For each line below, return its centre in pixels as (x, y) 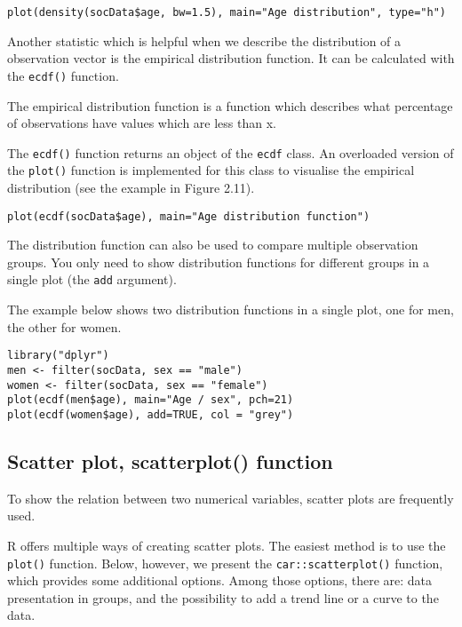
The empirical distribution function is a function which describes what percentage (230, 105)
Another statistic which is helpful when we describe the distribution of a (204, 40)
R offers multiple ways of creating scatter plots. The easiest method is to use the (227, 545)
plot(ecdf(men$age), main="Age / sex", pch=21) (151, 400)
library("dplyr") (58, 356)
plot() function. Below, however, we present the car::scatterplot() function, (225, 563)
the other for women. (64, 326)
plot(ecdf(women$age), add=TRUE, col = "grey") (151, 414)
